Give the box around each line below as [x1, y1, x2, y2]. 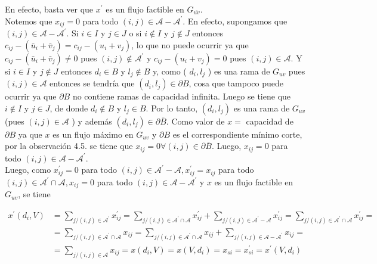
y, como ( [153, 64, 187, 77]
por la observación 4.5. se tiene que [5, 139, 133, 152]
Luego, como [5, 163, 51, 176]
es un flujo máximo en [52, 128, 134, 140]
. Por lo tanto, [146, 101, 198, 114]
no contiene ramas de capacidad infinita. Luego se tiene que [72, 90, 291, 103]
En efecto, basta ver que [5, 3, 94, 15]
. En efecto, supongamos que [183, 14, 288, 27]
